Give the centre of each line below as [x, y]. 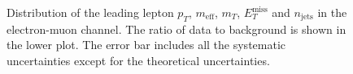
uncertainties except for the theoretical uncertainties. [138, 60]
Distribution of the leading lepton [90, 12]
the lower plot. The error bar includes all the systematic [146, 45]
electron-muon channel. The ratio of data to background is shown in [176, 29]
